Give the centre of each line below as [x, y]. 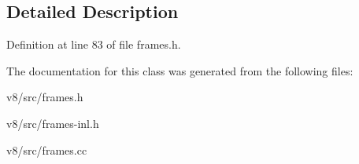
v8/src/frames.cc [47, 149]
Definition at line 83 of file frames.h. [94, 44]
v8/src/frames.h [45, 97]
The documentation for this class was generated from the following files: [180, 70]
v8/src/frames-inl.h [53, 123]
